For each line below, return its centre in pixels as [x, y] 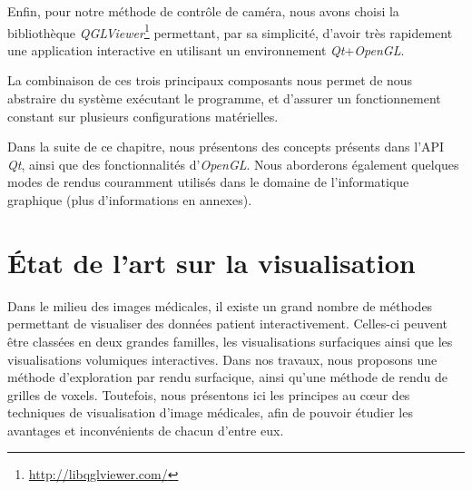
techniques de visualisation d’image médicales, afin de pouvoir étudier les [210, 412]
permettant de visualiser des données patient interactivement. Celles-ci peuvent [228, 323]
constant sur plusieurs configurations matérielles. [143, 116]
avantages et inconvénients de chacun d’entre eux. [146, 430]
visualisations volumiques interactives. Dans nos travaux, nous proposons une [222, 359]
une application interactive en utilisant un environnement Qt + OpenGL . [206, 49]
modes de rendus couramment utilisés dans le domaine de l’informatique [208, 182]
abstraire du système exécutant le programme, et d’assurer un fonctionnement [224, 98]
